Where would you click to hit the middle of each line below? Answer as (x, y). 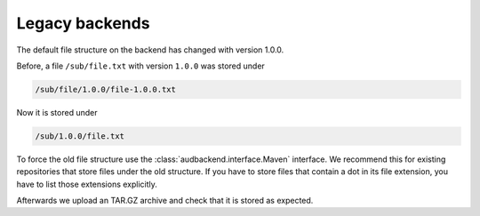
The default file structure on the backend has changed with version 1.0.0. (150, 50)
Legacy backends (83, 23)
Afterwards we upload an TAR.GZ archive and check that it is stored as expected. (165, 201)
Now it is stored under (57, 112)
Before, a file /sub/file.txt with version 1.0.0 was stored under (141, 66)
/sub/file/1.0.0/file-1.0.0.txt (106, 89)
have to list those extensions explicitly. (87, 184)
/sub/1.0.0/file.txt (80, 136)
